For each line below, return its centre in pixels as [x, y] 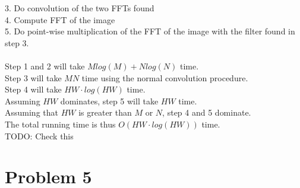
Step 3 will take [33, 77]
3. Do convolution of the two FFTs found [80, 8]
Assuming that [31, 112]
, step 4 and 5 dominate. [207, 112]
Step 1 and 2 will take [45, 66]
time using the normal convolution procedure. [165, 77]
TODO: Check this [39, 136]
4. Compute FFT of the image [60, 19]
